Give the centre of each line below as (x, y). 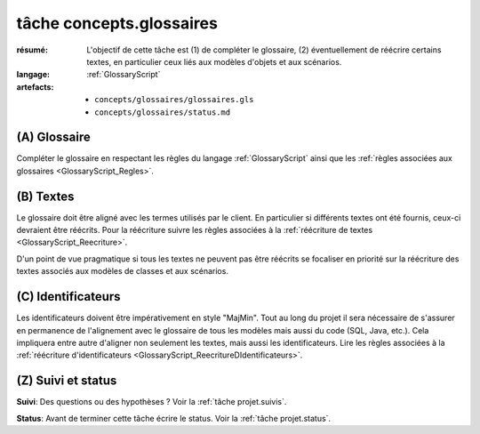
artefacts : (35, 87)
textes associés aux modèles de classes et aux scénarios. (122, 271)
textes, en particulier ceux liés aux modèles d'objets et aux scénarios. (214, 61)
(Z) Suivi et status (67, 381)
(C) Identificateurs (68, 297)
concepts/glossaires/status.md (163, 112)
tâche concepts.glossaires (117, 23)
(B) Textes (45, 196)
